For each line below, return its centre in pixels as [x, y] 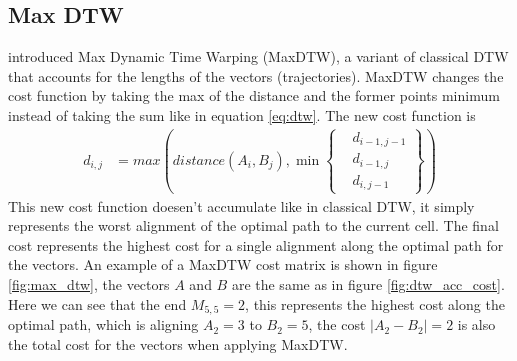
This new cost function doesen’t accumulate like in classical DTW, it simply [241, 205]
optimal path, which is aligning [103, 324]
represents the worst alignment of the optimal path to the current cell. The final [253, 225]
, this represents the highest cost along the [375, 303]
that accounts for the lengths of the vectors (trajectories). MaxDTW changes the [256, 75]
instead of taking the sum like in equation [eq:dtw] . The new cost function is [242, 114]
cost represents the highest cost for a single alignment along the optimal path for [256, 244]
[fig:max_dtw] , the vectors [89, 284]
